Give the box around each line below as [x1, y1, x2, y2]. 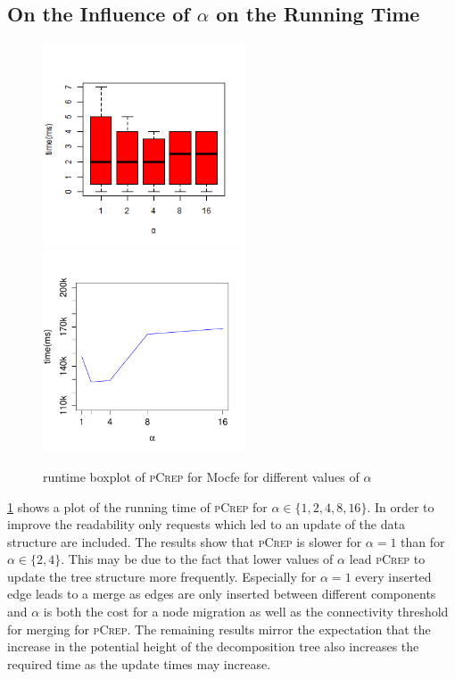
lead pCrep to [349, 550, 426, 568]
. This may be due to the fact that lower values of [61, 550, 334, 568]
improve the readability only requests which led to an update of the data [7, 515, 405, 534]
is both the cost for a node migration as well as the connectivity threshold [43, 602, 449, 621]
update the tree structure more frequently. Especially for [7, 567, 317, 585]
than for [401, 532, 445, 551]
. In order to [367, 497, 434, 516]
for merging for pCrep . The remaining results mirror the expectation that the [7, 619, 431, 638]
